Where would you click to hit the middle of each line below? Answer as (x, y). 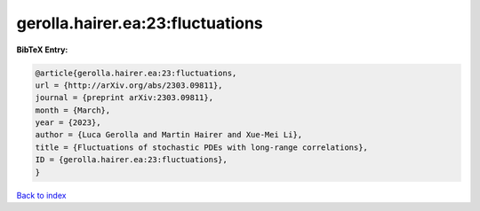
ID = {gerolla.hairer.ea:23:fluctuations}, (132, 160)
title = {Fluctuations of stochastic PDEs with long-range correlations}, (202, 147)
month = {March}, (73, 110)
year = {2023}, (68, 123)
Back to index (41, 195)
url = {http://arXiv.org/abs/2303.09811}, (129, 85)
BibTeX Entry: (42, 50)
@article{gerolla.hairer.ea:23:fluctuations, (136, 73)
